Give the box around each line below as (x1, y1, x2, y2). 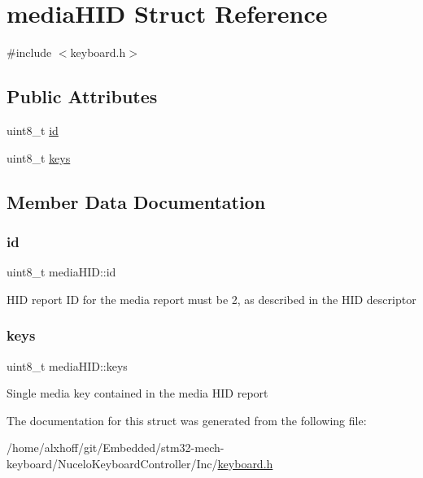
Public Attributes (7, 84, 158, 109)
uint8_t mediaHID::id (7, 263, 116, 280)
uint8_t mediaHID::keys (7, 357, 128, 374)
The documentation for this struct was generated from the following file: (7, 411, 367, 428)
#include (7, 44, 52, 61)
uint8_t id (7, 121, 59, 138)
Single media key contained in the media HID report (7, 385, 268, 402)
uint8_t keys (7, 149, 71, 166)
